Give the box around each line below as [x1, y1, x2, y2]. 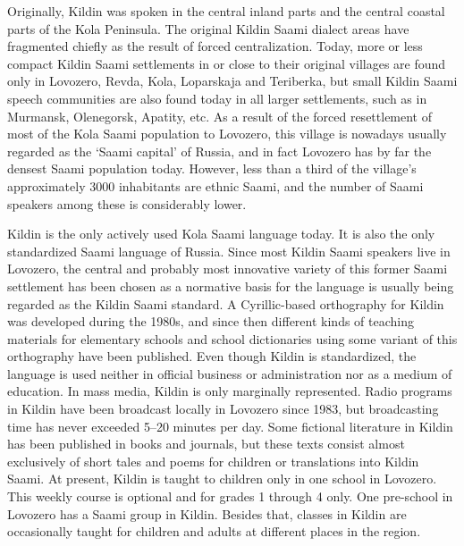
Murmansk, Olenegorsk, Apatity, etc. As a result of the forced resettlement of [7, 106, 433, 125]
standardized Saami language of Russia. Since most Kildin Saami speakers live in [7, 241, 451, 260]
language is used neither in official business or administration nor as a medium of [7, 364, 452, 382]
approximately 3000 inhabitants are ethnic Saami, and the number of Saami [7, 176, 424, 195]
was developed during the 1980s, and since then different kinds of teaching [7, 312, 414, 331]
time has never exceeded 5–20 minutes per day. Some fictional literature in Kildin [7, 416, 453, 435]
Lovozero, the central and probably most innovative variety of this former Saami [7, 259, 448, 278]
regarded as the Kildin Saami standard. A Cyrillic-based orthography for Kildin [7, 294, 444, 313]
